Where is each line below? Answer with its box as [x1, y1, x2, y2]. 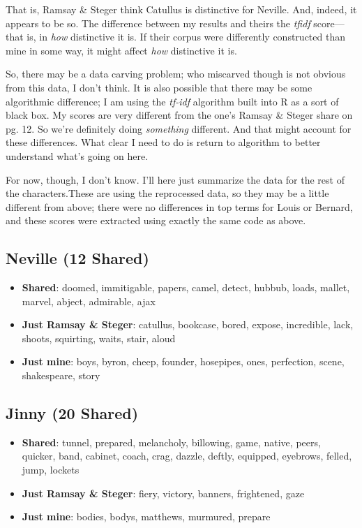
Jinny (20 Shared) [6, 402, 139, 424]
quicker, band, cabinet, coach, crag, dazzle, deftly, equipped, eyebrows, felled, [22, 448, 352, 463]
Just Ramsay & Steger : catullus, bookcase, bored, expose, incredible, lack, [22, 317, 354, 332]
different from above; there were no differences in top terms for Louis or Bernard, [6, 199, 353, 214]
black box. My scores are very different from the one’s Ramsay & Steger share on [6, 108, 353, 122]
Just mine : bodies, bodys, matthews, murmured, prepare [22, 509, 271, 524]
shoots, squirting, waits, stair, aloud [22, 330, 176, 345]
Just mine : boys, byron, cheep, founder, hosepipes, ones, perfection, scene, [22, 354, 345, 369]
